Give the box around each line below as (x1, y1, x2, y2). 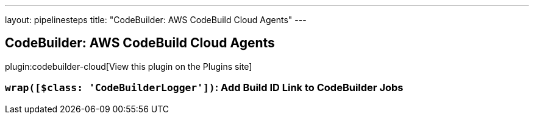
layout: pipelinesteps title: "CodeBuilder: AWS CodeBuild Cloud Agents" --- (5, 15, 307, 25)
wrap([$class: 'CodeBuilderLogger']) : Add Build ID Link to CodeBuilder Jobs (5, 81, 404, 94)
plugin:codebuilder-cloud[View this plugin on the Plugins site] (5, 61, 252, 72)
